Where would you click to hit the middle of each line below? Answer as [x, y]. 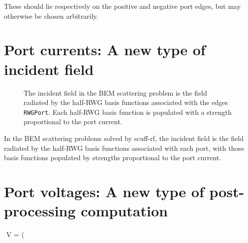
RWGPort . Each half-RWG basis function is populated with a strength [128, 112]
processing [40, 211]
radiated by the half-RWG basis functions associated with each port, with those [124, 148]
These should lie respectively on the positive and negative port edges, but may [123, 6]
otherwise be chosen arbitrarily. [51, 16]
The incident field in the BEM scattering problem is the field [115, 92]
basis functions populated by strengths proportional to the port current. [113, 157]
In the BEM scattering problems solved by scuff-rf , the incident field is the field [124, 138]
